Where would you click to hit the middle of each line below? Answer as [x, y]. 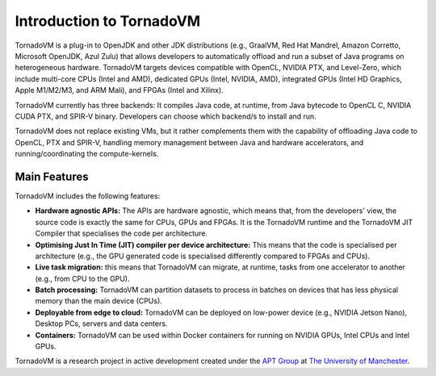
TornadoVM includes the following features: [88, 196]
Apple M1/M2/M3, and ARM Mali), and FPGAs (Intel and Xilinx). [119, 90]
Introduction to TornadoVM [108, 21]
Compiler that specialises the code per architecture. [122, 233]
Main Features [52, 176]
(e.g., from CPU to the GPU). [82, 278]
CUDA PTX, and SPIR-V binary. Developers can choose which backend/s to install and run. [166, 116]
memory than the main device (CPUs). [99, 301]
